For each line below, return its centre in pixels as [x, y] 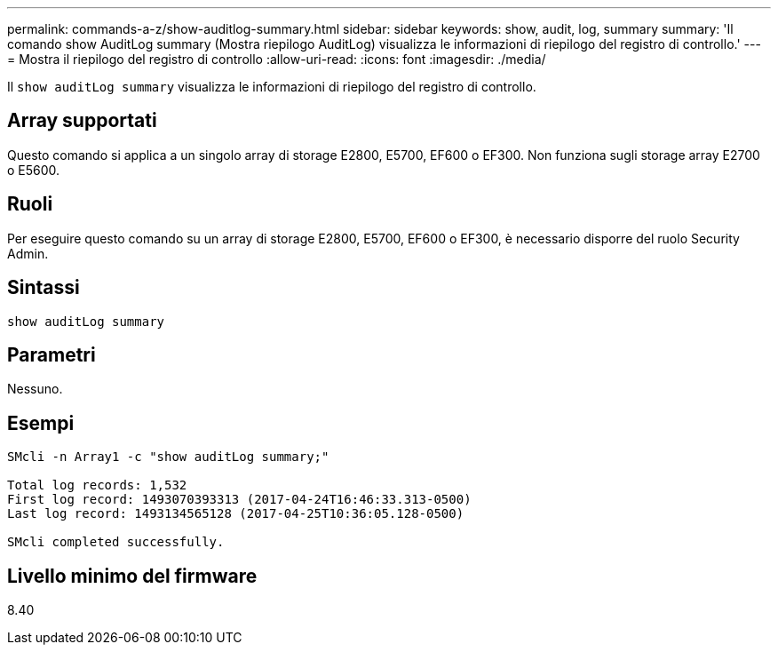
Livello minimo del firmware [132, 576]
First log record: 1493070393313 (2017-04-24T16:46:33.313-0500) [239, 500]
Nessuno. [35, 389]
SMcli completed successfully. [116, 542]
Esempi [41, 423]
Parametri [52, 354]
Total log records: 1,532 [97, 485]
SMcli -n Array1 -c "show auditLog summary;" [168, 457]
